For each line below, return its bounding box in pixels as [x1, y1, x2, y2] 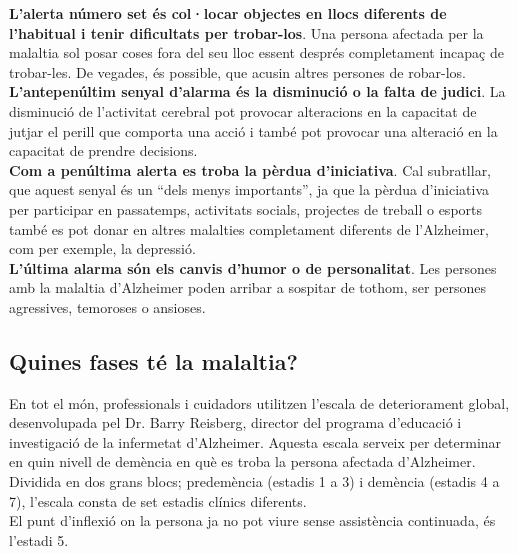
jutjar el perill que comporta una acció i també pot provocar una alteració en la [9, 120, 498, 141]
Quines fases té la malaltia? [9, 345, 298, 376]
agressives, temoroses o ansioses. [9, 296, 206, 317]
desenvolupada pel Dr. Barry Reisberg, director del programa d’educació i [9, 412, 462, 433]
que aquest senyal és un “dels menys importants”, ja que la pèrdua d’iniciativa [9, 179, 490, 200]
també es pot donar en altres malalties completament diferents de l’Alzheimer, [9, 218, 489, 239]
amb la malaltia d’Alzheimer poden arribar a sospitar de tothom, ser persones [9, 277, 487, 298]
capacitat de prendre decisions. [9, 140, 198, 161]
